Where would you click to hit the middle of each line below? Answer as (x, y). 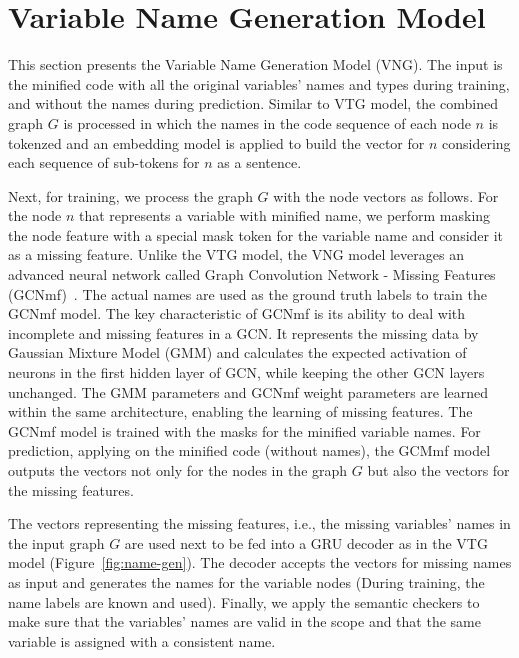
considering (476, 142)
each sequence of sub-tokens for (104, 162)
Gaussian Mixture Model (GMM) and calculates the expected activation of (237, 352)
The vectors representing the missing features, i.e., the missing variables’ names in (259, 523)
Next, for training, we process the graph (130, 195)
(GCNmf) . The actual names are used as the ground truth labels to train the (247, 293)
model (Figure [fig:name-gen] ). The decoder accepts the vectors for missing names (260, 562)
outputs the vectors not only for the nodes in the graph (178, 470)
